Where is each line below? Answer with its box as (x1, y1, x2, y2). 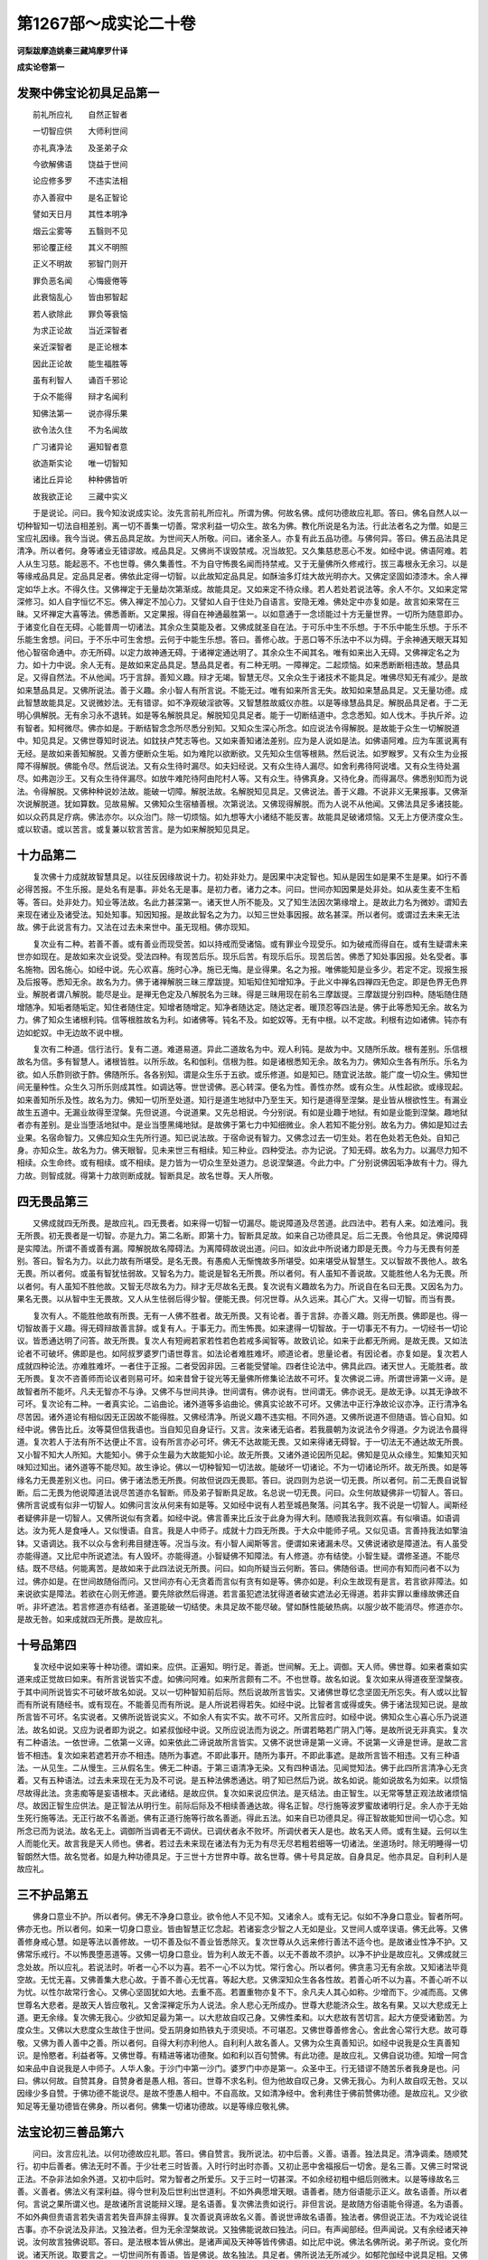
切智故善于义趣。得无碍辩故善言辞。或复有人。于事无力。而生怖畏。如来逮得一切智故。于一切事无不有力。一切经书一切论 (16, 1323, 468, 1333)
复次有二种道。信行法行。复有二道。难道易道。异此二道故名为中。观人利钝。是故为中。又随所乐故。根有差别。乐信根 (32, 1043, 468, 1054)
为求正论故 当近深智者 (32, 325, 128, 335)
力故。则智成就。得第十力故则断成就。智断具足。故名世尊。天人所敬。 (16, 1170, 278, 1181)
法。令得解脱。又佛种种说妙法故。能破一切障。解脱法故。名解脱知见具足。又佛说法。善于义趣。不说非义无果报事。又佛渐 (16, 786, 468, 796)
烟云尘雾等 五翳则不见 (32, 225, 128, 236)
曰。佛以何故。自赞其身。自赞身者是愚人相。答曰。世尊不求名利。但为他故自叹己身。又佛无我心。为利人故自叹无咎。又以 (16, 2076, 468, 2086)
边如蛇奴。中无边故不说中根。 (16, 1027, 128, 1038)
